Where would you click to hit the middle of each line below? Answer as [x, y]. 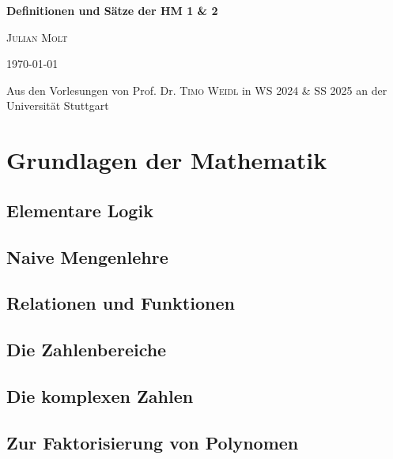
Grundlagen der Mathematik [167, 160]
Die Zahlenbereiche [87, 350]
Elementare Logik [80, 210]
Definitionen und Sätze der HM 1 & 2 [112, 10]
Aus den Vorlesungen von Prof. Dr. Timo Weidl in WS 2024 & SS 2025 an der [197, 90]
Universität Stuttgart [58, 105]
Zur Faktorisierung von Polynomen [153, 442]
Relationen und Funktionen [121, 303]
